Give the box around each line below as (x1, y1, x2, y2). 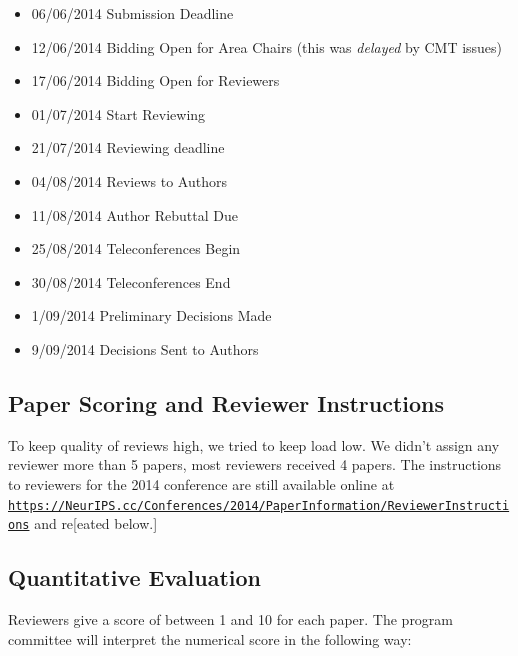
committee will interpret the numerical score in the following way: (8, 628, 412, 649)
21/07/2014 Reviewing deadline (31, 137, 225, 158)
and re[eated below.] (34, 513, 158, 534)
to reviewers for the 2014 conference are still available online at (8, 473, 395, 494)
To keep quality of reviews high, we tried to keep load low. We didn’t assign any (8, 434, 500, 455)
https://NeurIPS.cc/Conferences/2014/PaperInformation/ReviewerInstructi (8, 498, 510, 513)
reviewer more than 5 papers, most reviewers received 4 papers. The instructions (8, 454, 502, 475)
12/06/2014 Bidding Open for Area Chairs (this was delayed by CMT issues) (31, 36, 503, 57)
